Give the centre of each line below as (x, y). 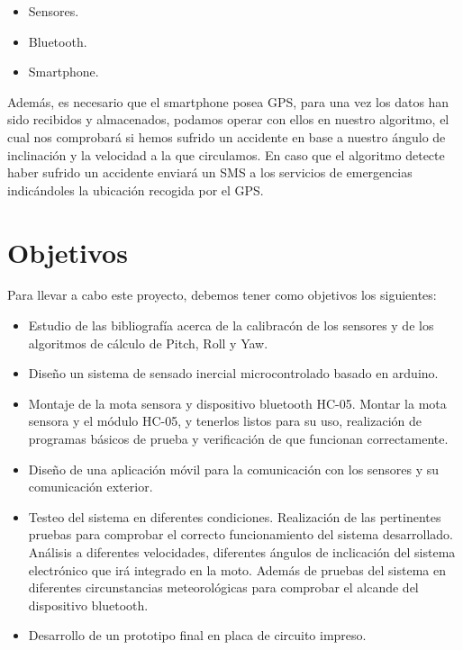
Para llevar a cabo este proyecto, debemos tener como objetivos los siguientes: (222, 295)
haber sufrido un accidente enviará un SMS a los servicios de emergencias (210, 172)
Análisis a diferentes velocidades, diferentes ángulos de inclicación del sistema (242, 552)
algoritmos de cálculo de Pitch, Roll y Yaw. (148, 343)
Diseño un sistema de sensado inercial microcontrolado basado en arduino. (233, 373)
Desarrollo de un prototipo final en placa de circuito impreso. (197, 635)
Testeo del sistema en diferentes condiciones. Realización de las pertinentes (235, 516)
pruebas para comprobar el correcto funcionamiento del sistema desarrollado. (241, 534)
